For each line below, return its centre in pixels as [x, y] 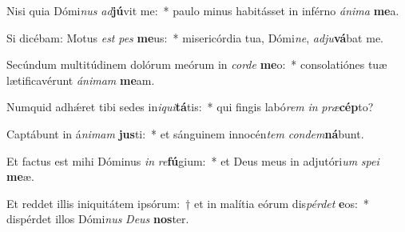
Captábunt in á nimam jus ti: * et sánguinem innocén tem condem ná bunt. [185, 133]
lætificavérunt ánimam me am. [81, 80]
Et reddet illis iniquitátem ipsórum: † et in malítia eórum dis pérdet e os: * [188, 203]
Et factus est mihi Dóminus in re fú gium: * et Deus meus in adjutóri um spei [193, 160]
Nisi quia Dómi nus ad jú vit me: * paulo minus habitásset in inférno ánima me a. [203, 10]
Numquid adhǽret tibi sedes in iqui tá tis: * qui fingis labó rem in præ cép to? [190, 107]
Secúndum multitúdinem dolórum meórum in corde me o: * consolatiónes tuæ [197, 64]
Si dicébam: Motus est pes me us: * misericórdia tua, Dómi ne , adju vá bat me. [195, 37]
